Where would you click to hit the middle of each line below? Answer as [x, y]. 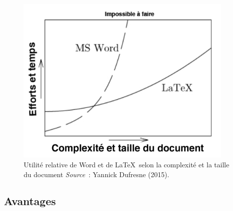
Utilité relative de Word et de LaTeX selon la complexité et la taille [127, 165]
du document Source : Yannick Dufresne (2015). [97, 174]
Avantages [30, 200]
